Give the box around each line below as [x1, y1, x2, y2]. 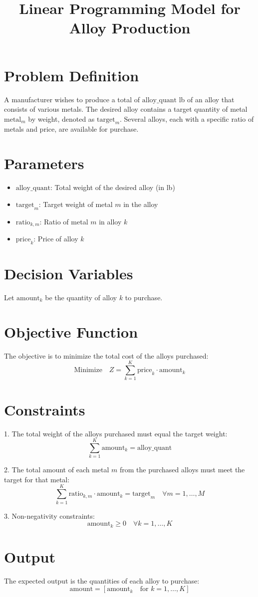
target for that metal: [4, 474, 70, 484]
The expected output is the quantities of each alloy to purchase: [4, 575, 200, 586]
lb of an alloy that [179, 94, 235, 104]
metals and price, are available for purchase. [4, 124, 139, 134]
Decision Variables [4, 263, 133, 284]
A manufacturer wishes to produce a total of [4, 94, 140, 104]
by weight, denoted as [28, 113, 95, 124]
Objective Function [4, 321, 138, 342]
